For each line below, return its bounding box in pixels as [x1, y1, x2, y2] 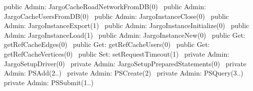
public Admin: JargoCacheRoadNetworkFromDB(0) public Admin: [4, 1, 206, 11]
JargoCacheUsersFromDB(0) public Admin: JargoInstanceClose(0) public [4, 11, 229, 21]
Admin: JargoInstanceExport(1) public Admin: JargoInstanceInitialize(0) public [4, 20, 249, 30]
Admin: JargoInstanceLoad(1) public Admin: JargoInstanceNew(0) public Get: [4, 30, 246, 40]
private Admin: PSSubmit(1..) [4, 77, 94, 87]
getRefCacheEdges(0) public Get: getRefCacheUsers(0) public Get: [4, 39, 210, 49]
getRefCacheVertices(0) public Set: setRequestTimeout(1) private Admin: [4, 48, 230, 59]
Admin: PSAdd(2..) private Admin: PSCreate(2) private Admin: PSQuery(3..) [4, 68, 243, 78]
